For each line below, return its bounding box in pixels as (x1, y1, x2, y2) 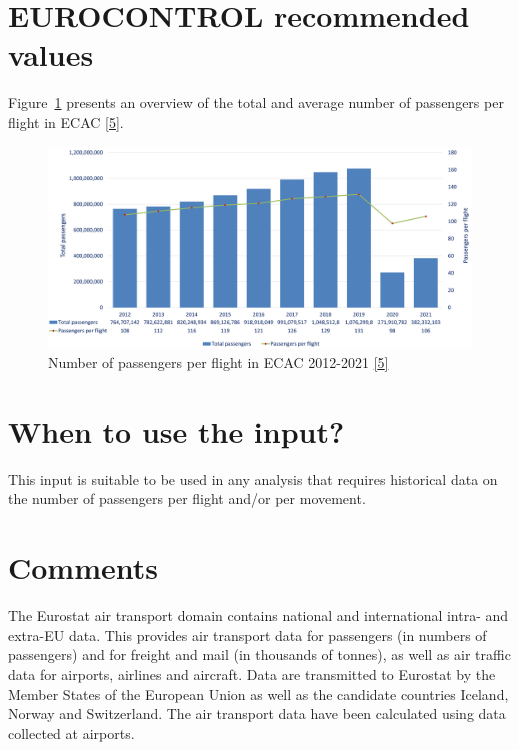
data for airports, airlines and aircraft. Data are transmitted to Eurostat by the (8, 663, 496, 684)
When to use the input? (8, 410, 345, 451)
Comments (8, 547, 158, 588)
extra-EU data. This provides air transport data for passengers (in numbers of (8, 624, 487, 645)
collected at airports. (8, 722, 135, 743)
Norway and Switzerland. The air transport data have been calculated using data (8, 703, 506, 724)
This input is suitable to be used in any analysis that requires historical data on (8, 468, 498, 489)
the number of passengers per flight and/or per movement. (8, 488, 366, 509)
